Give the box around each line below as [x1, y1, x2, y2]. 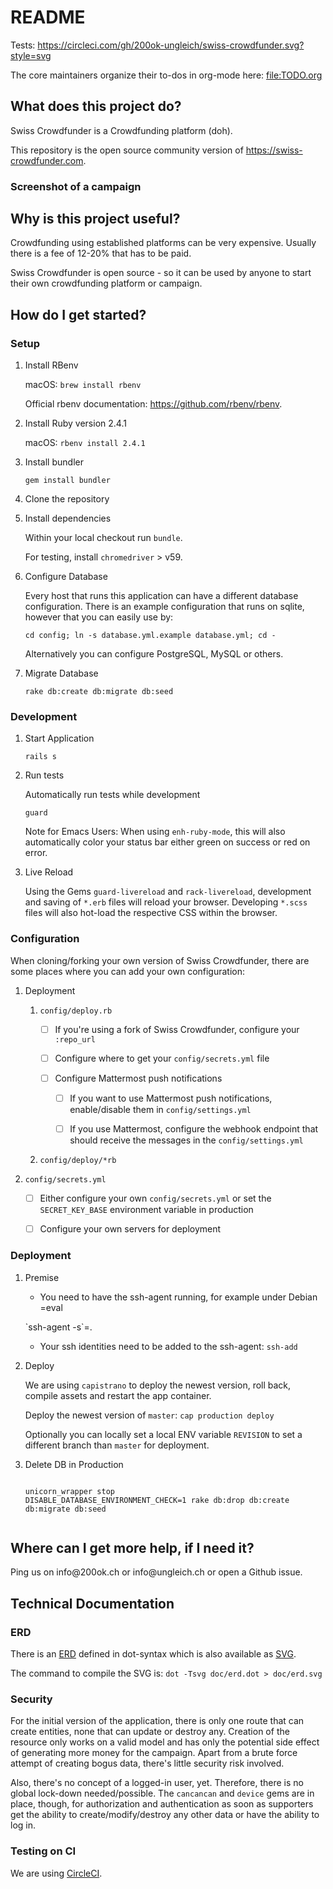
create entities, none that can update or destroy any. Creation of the [10, 1726, 290, 1738]
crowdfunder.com [10, 154, 84, 166]
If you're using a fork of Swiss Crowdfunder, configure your [54, 1023, 300, 1035]
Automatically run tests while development [24, 789, 201, 801]
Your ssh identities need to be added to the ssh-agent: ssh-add [39, 1340, 298, 1352]
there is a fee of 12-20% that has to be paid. [10, 247, 192, 260]
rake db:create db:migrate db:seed [24, 687, 174, 697]
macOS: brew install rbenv [24, 379, 142, 391]
